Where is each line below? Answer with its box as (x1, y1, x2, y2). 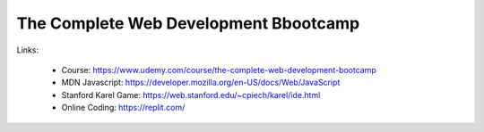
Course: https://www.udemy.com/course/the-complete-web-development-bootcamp (61, 64, 376, 75)
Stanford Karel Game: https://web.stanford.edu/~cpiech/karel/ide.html (61, 89, 321, 100)
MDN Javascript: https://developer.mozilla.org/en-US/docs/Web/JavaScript (61, 77, 341, 88)
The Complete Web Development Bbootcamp (16, 13, 360, 33)
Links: (16, 45, 39, 55)
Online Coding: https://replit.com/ (61, 103, 186, 113)
